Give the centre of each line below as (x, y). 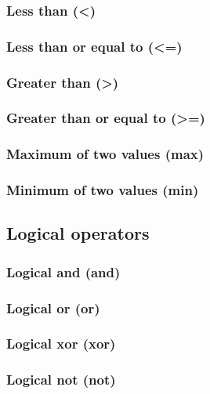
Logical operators (78, 233)
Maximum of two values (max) (105, 154)
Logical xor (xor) (61, 343)
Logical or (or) (53, 307)
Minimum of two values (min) (103, 190)
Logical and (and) (63, 271)
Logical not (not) (61, 380)
